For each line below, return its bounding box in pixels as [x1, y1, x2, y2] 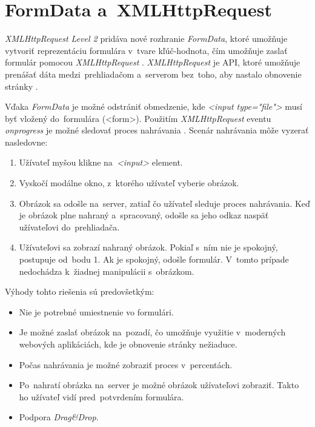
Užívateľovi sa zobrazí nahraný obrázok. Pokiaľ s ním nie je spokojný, [19, 241, 278, 254]
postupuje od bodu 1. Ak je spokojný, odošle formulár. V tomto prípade [19, 253, 289, 266]
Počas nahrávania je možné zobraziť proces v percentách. [19, 358, 233, 371]
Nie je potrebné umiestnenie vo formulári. [19, 305, 174, 318]
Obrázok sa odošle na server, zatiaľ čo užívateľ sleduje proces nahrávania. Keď [19, 197, 310, 209]
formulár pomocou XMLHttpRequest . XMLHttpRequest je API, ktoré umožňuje [5, 56, 300, 69]
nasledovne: [5, 135, 48, 148]
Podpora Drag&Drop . [19, 411, 99, 423]
